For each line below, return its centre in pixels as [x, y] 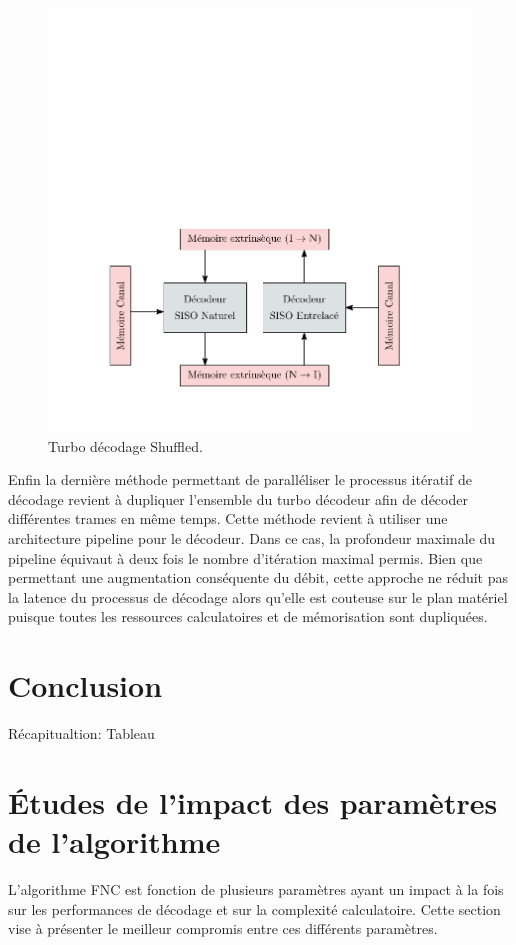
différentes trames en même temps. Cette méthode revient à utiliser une [228, 518]
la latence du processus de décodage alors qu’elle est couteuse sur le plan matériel [258, 596]
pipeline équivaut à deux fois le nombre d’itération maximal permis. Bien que [245, 557]
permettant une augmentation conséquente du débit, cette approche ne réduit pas [258, 577]
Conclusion [85, 685]
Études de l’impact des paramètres [253, 801]
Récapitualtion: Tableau [81, 733]
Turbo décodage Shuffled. [125, 445]
